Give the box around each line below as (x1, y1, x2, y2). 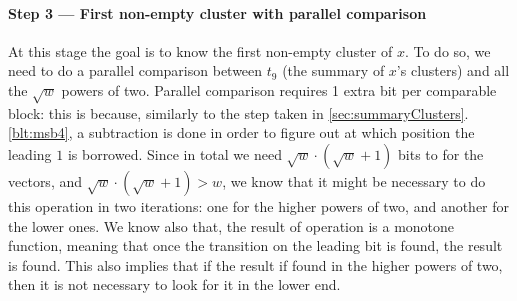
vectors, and (8, 170, 83, 191)
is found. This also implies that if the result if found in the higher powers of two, (8, 254, 503, 275)
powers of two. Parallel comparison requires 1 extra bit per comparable (61, 79, 497, 100)
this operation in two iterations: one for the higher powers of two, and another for (8, 195, 510, 216)
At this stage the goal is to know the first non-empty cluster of (8, 40, 393, 61)
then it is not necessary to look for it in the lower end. (8, 274, 341, 295)
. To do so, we (404, 40, 491, 61)
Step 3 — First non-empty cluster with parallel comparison (8, 2, 427, 23)
